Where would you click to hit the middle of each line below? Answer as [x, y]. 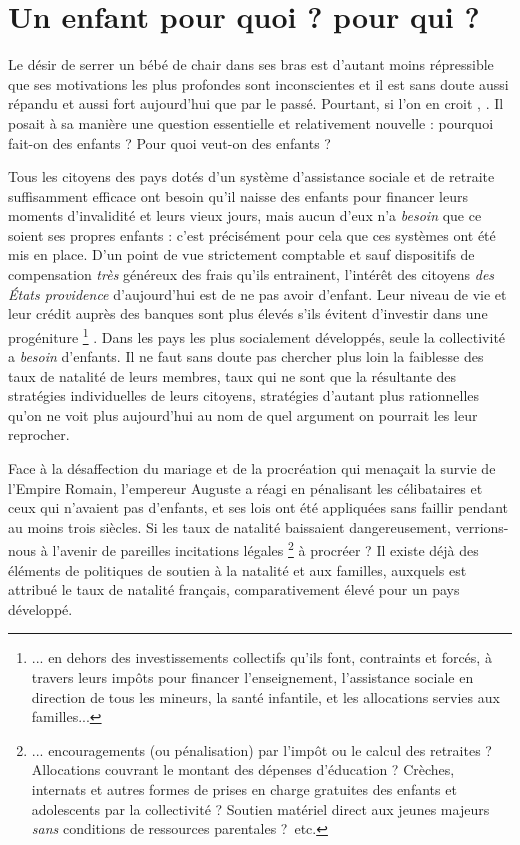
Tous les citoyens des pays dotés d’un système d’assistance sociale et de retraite [251, 176]
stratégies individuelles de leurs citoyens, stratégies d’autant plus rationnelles [244, 395]
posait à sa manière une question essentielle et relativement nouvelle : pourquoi [251, 122]
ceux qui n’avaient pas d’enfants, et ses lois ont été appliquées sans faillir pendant [258, 507]
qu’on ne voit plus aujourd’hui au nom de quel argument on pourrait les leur [243, 414]
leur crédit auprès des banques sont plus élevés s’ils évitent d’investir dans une [248, 313]
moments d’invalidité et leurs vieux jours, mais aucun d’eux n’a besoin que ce [245, 215]
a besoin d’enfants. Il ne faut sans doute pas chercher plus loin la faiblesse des [246, 356]
